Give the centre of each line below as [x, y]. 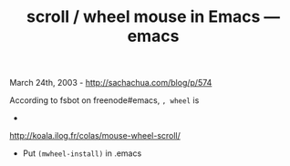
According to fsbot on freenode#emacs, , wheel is [104, 100]
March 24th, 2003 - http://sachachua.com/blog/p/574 [111, 83]
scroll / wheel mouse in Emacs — [153, 17]
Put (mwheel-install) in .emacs [82, 153]
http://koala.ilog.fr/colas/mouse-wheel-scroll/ [95, 136]
